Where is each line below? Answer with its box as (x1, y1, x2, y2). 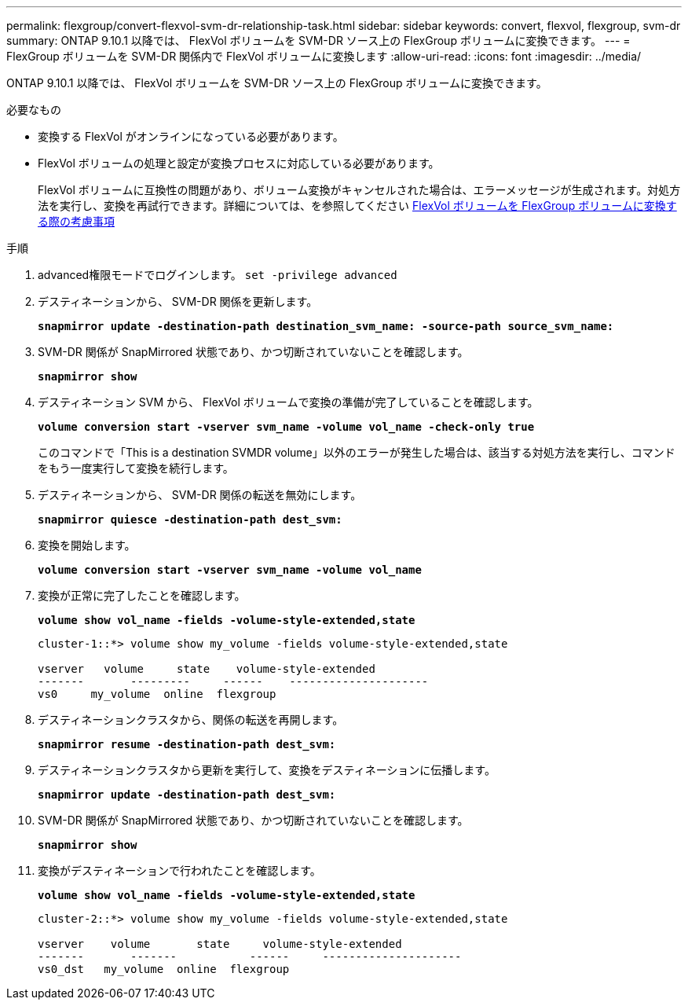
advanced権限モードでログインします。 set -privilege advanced (38, 268, 397, 281)
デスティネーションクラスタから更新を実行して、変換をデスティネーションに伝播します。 (38, 763, 496, 777)
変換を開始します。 (38, 538, 136, 552)
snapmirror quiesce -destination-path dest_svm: (38, 513, 342, 526)
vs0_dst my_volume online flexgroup (38, 963, 290, 975)
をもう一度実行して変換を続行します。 (38, 461, 234, 475)
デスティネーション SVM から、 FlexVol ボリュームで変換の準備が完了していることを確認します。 (38, 395, 539, 409)
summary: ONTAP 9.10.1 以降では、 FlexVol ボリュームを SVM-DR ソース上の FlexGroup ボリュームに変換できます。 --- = (6, 34, 631, 47)
